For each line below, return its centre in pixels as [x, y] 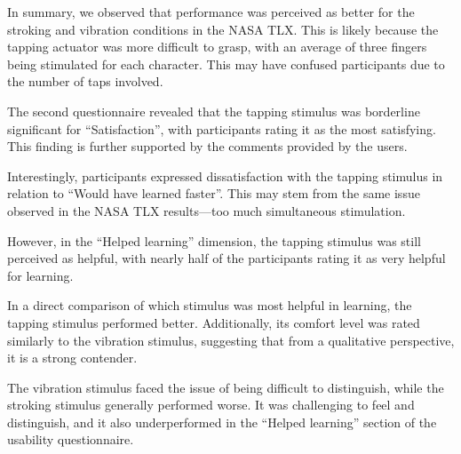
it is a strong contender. [72, 358]
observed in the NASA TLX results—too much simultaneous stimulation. [207, 210]
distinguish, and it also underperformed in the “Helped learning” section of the [222, 422]
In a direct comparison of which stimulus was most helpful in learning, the [210, 305]
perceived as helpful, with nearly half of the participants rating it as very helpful [227, 258]
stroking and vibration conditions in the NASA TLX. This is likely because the [223, 29]
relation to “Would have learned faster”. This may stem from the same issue [214, 193]
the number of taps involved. [85, 81]
